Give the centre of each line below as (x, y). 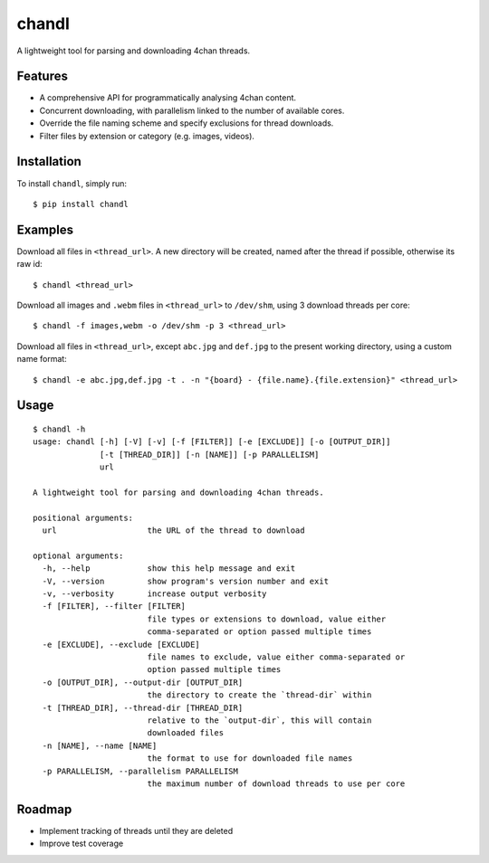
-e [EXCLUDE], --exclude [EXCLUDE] (121, 644)
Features (42, 76)
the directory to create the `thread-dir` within (259, 695)
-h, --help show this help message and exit (169, 569)
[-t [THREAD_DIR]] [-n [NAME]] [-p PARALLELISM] (210, 454)
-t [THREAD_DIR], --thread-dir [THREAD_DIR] (143, 707)
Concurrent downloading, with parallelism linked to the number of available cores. (192, 110)
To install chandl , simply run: (72, 183)
